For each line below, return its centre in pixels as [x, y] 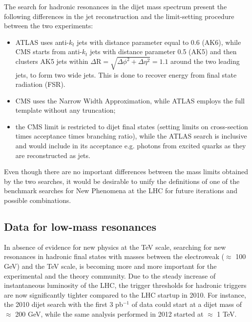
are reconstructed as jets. [53, 155]
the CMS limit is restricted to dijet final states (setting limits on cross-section [132, 126]
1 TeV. [227, 314]
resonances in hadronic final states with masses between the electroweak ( [114, 256]
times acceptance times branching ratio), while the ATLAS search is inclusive [131, 136]
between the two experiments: [49, 26]
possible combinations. [38, 200]
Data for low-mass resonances [80, 227]
